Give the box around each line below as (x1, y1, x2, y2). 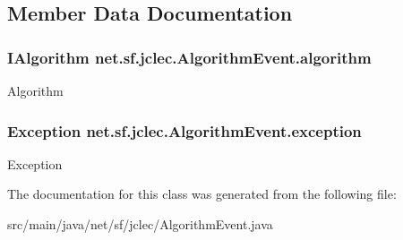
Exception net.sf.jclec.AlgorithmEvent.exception (7, 119, 362, 141)
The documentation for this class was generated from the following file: (7, 184, 397, 203)
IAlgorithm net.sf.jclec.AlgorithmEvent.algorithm (7, 46, 372, 68)
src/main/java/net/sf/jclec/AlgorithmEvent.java (7, 215, 273, 233)
